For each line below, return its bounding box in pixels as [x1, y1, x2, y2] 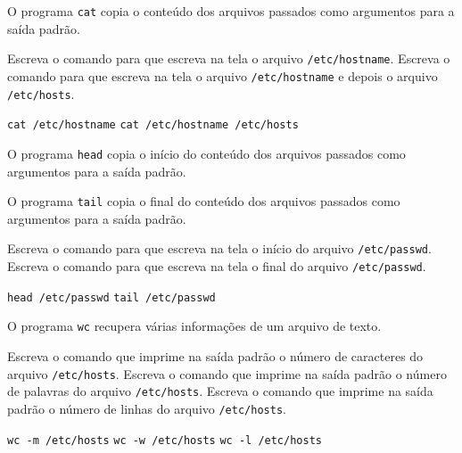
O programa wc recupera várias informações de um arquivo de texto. [7, 317, 382, 335]
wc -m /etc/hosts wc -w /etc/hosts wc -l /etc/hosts [7, 433, 322, 447]
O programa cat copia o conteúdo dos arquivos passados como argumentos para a [7, 2, 455, 20]
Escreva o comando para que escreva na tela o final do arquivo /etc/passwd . [7, 257, 426, 276]
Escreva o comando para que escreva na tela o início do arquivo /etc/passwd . [7, 239, 432, 258]
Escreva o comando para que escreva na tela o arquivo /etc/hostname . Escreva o [7, 49, 450, 68]
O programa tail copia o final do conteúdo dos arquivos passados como [7, 192, 400, 210]
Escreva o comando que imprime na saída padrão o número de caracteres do [7, 347, 424, 365]
